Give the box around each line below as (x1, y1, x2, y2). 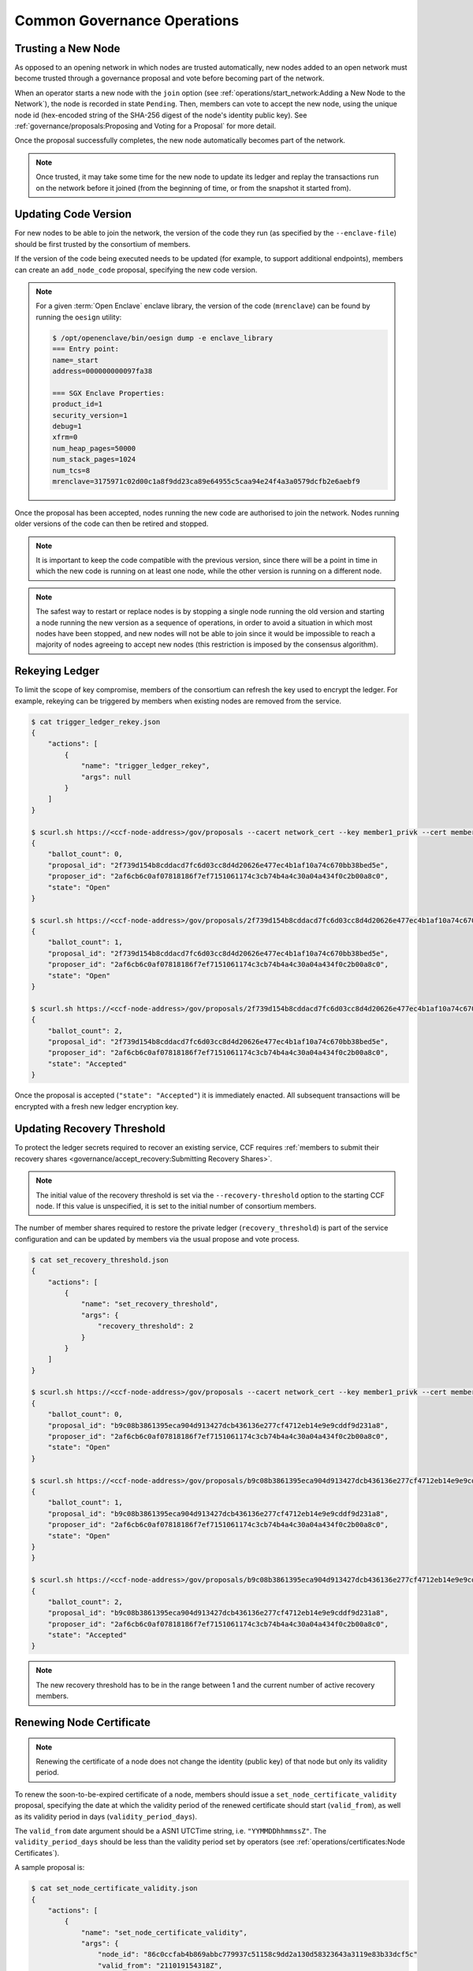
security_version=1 (52, 411, 128, 419)
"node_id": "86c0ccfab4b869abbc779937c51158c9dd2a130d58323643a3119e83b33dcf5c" (97, 1950, 418, 1959)
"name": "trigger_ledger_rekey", (80, 762, 210, 770)
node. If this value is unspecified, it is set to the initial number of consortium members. (35, 1202, 317, 1211)
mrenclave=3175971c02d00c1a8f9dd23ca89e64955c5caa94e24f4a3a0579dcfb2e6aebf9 (52, 477, 360, 486)
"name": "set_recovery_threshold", (80, 1299, 218, 1309)
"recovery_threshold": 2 (97, 1321, 194, 1331)
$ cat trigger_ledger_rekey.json (31, 717, 161, 726)
